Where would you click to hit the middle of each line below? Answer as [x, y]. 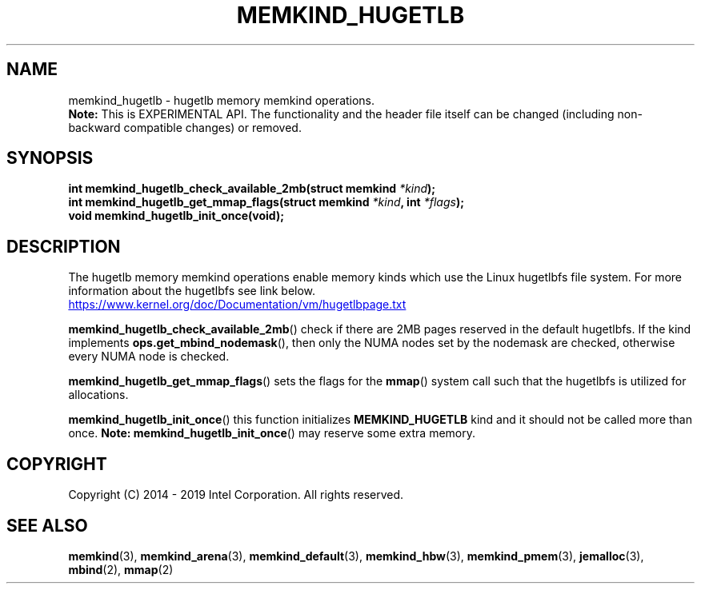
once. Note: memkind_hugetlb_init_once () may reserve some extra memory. [272, 433]
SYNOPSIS [50, 158]
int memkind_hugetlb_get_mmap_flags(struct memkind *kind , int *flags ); [266, 202]
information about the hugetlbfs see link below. [192, 291]
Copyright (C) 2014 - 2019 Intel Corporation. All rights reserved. [236, 495]
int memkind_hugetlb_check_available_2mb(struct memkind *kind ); [252, 189]
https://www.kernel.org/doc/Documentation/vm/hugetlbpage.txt [237, 305]
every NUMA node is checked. [149, 357]
